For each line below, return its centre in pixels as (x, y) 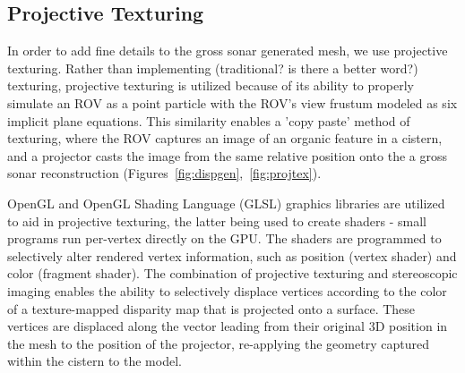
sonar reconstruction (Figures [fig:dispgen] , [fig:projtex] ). (164, 173)
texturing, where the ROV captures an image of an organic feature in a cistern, (225, 138)
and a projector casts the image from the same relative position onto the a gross (227, 155)
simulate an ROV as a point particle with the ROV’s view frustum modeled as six (232, 102)
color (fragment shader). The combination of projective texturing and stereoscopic (232, 273)
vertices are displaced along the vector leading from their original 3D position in (228, 326)
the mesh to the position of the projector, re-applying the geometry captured (218, 343)
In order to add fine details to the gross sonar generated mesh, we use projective (228, 51)
